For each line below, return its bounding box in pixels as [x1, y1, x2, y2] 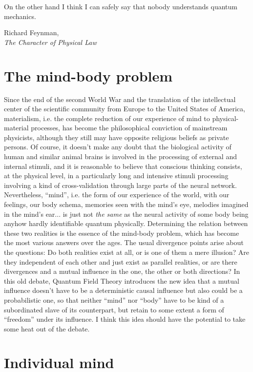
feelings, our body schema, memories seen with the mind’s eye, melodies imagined [4, 199, 249, 209]
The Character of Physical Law [4, 37, 97, 47]
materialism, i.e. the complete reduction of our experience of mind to [4, 113, 210, 123]
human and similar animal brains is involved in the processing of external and [4, 151, 237, 162]
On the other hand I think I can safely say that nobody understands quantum [4, 1, 238, 11]
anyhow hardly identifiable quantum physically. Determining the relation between [4, 218, 248, 228]
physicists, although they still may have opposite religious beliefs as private [4, 132, 229, 142]
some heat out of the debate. [4, 323, 90, 333]
